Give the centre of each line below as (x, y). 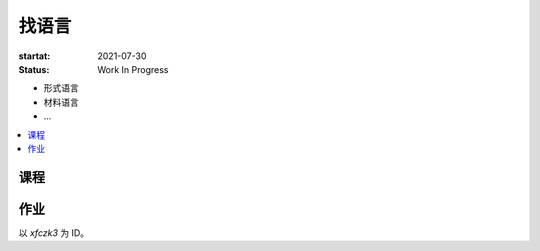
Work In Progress (133, 69)
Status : (34, 69)
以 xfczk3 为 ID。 (54, 232)
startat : (34, 56)
